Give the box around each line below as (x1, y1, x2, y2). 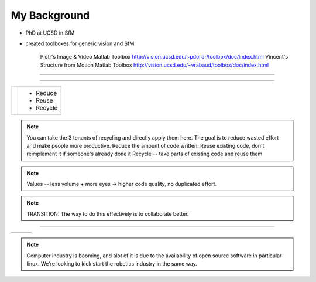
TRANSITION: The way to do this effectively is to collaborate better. (26, 210, 189, 217)
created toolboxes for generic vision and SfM (25, 40, 135, 47)
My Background (11, 9, 90, 22)
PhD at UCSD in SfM (25, 29, 75, 36)
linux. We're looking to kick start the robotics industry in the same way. (26, 260, 197, 267)
